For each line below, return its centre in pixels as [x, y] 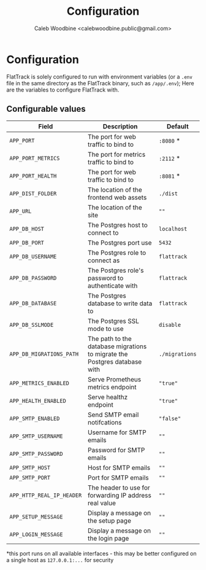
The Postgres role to [117, 252]
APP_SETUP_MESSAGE [36, 517]
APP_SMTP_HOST [30, 467]
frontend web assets [117, 197]
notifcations [105, 422]
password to [106, 278]
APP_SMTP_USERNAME [36, 436]
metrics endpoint [112, 387]
